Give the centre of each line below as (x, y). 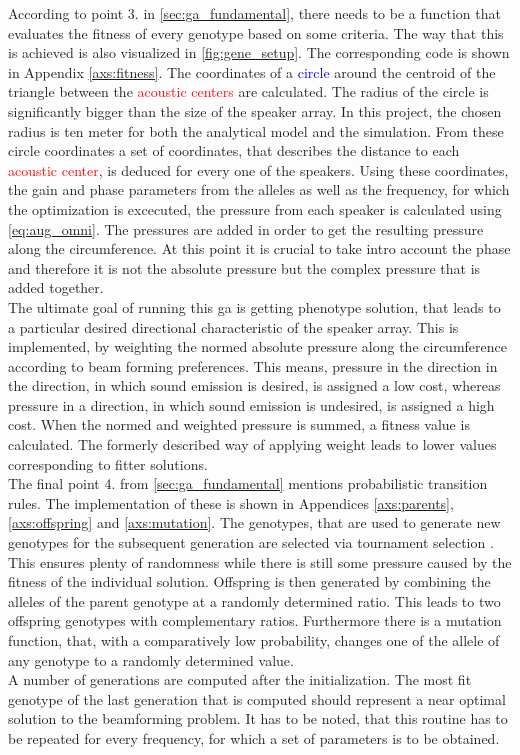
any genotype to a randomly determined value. (151, 659)
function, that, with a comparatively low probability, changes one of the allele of (254, 640)
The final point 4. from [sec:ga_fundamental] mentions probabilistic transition (248, 483)
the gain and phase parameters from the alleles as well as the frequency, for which (259, 189)
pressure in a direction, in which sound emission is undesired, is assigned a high (251, 404)
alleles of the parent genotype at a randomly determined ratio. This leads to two (254, 600)
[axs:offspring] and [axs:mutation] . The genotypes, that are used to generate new (254, 522)
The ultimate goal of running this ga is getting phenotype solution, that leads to (254, 306)
